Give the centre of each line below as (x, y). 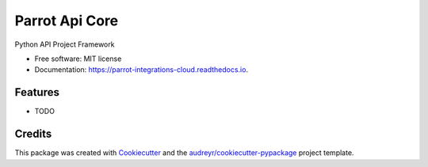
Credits (33, 134)
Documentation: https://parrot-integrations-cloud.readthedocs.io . (141, 70)
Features (37, 92)
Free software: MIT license (78, 59)
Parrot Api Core (67, 21)
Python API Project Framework (65, 44)
